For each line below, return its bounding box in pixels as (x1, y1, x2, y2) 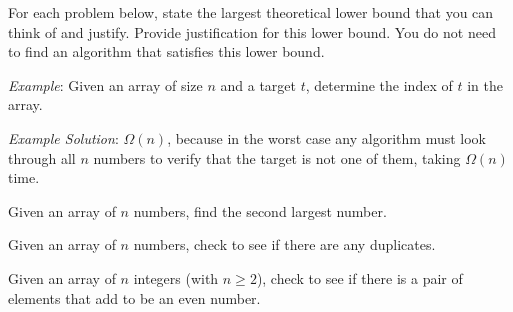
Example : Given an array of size (8, 74, 203, 95)
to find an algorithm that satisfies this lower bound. (8, 41, 325, 62)
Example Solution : (8, 127, 119, 148)
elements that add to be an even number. (8, 287, 261, 308)
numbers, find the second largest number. (133, 200, 387, 221)
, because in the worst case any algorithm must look (167, 127, 486, 148)
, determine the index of (305, 74, 453, 95)
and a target (220, 74, 296, 95)
